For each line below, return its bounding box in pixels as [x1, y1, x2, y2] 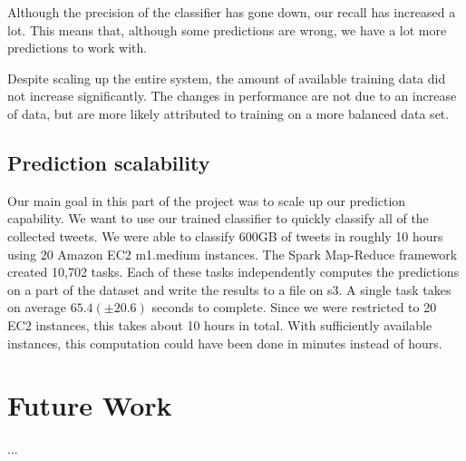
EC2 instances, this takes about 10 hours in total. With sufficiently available [7, 315, 432, 334]
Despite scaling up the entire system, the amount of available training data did [7, 68, 446, 87]
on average [7, 298, 66, 317]
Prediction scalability [7, 148, 210, 176]
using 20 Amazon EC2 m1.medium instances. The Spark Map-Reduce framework [7, 244, 458, 263]
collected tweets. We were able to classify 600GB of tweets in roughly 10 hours [7, 226, 443, 245]
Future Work [7, 387, 172, 424]
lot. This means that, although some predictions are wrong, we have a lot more [7, 20, 447, 39]
